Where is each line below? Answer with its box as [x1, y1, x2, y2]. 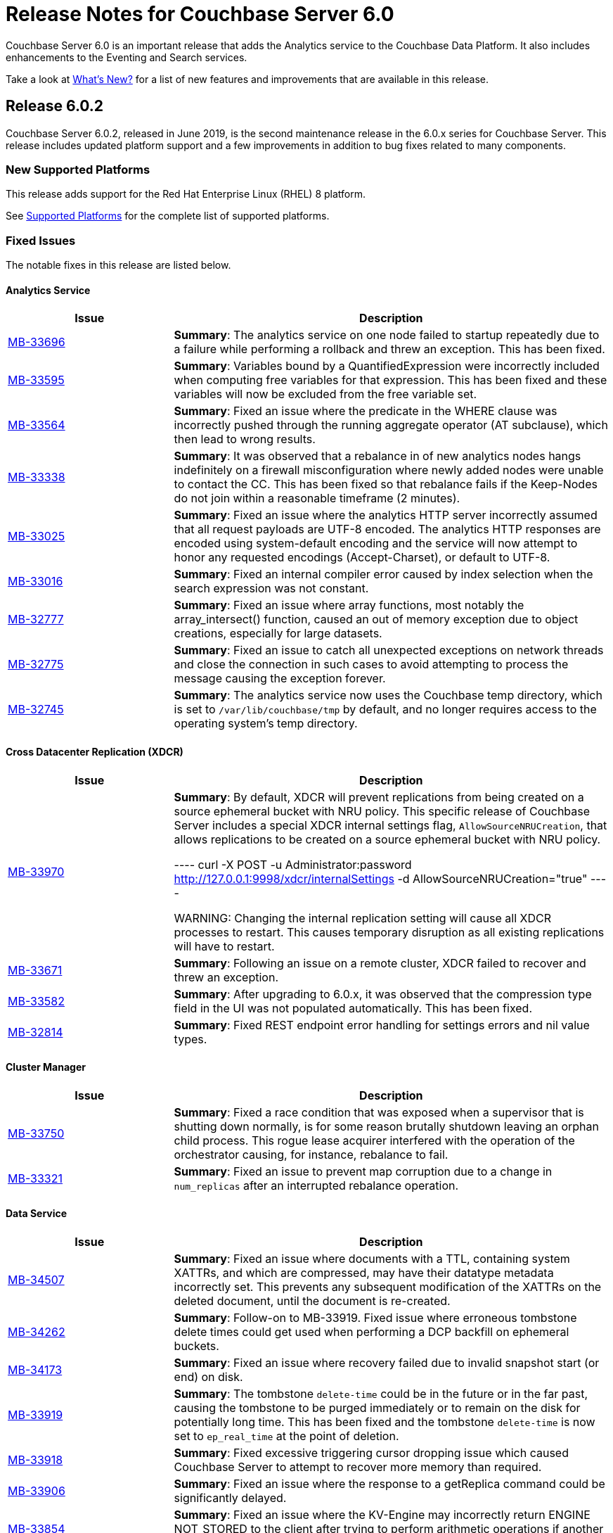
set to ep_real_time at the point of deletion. [174, 1428, 399, 1443]
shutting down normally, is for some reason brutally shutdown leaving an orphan [174, 1119, 600, 1133]
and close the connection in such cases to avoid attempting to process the [174, 657, 569, 672]
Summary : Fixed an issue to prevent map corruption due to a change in [174, 1164, 553, 1178]
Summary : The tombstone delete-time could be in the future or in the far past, [174, 1386, 588, 1401]
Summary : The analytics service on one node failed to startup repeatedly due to [174, 328, 600, 343]
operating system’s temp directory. [174, 716, 358, 731]
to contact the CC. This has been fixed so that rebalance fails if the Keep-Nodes [174, 477, 598, 492]
